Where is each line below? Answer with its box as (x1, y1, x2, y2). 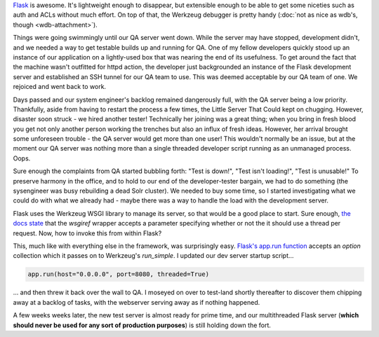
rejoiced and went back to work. (13, 83, 107, 91)
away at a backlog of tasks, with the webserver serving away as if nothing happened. (13, 298, 260, 306)
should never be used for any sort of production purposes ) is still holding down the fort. (13, 321, 272, 329)
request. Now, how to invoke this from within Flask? (13, 228, 162, 238)
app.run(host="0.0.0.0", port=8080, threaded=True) (27, 270, 210, 278)
